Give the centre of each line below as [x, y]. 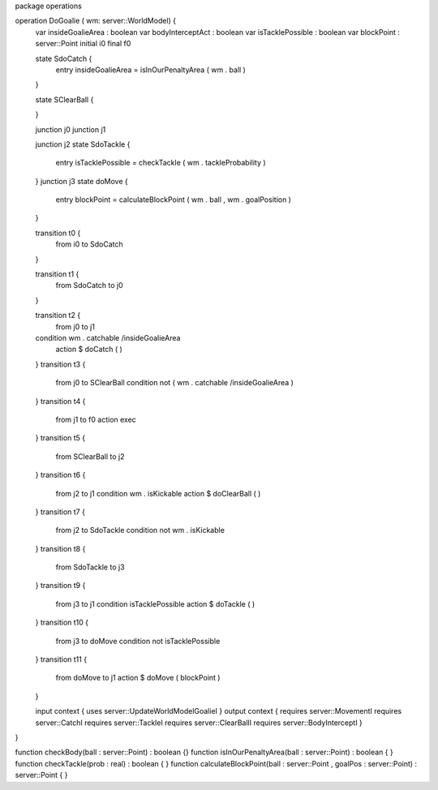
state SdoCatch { [64, 58]
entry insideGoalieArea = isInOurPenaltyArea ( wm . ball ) [151, 70]
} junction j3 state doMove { [82, 181]
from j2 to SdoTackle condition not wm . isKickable [140, 530]
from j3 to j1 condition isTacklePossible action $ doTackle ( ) [155, 603]
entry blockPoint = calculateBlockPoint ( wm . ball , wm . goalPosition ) [174, 200]
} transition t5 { [60, 438]
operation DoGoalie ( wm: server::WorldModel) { [96, 21]
